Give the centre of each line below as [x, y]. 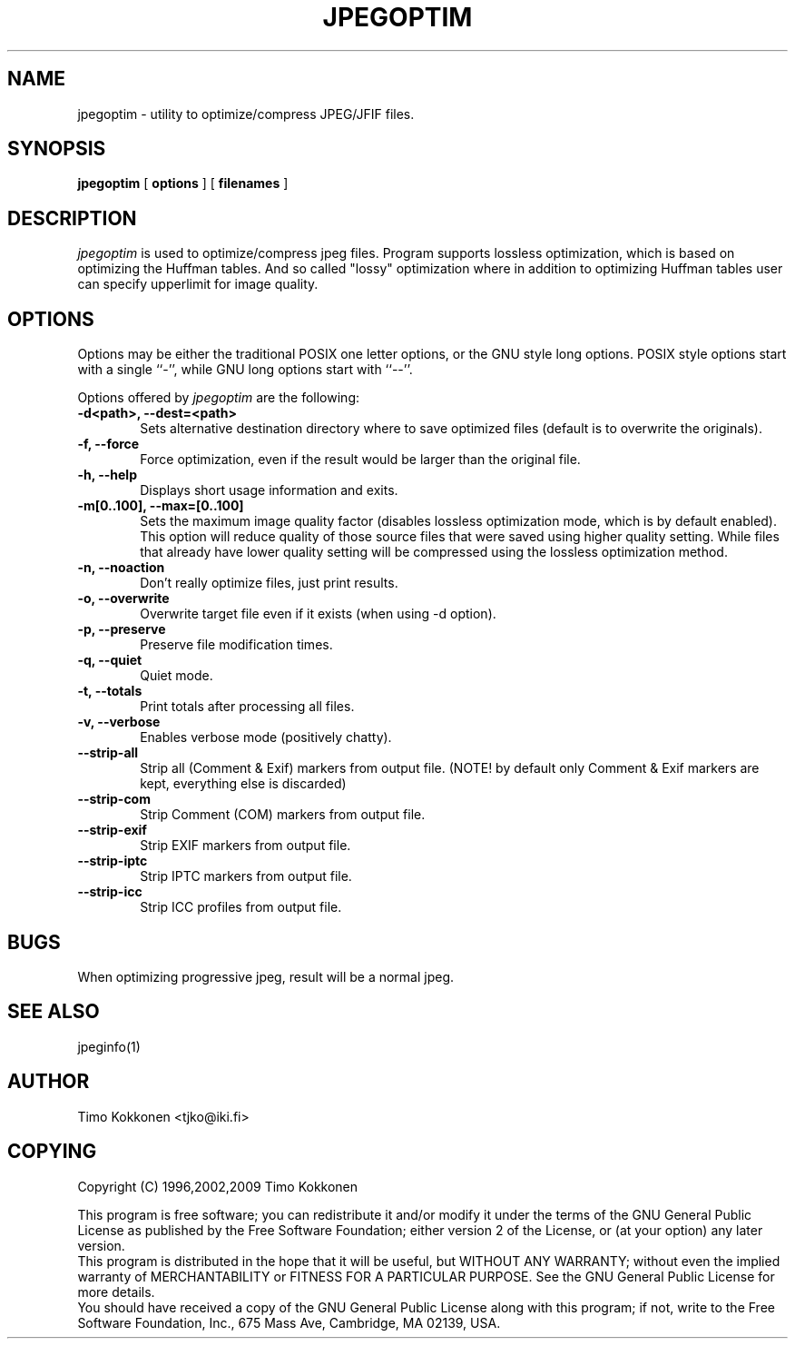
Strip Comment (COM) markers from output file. [283, 815]
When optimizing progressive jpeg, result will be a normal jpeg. [266, 976]
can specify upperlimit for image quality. [198, 284]
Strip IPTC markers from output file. [246, 876]
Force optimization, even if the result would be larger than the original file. [360, 460]
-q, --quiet [110, 660]
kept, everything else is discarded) [243, 784]
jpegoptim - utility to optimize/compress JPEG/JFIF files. [246, 114]
